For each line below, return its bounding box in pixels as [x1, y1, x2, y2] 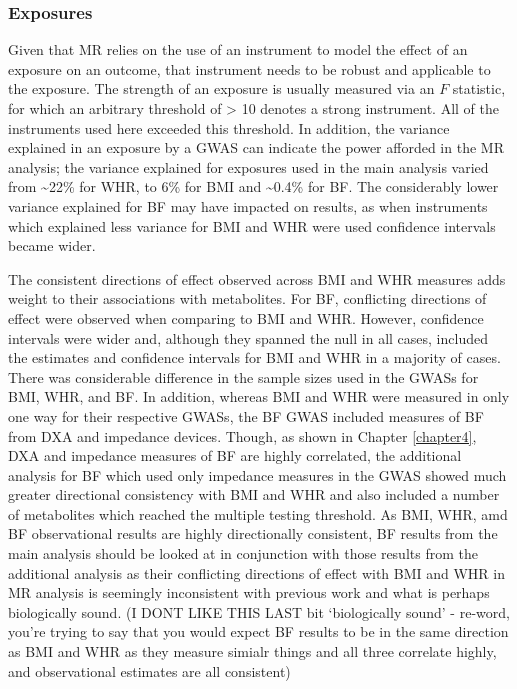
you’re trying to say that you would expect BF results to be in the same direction [8, 621, 509, 642]
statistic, [452, 78, 506, 99]
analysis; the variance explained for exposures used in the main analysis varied [8, 156, 489, 177]
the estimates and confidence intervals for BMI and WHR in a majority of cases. [8, 347, 501, 368]
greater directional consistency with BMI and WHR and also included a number [8, 484, 500, 505]
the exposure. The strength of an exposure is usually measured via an [8, 78, 435, 99]
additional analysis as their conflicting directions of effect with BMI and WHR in [8, 562, 506, 583]
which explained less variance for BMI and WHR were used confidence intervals [8, 215, 496, 236]
